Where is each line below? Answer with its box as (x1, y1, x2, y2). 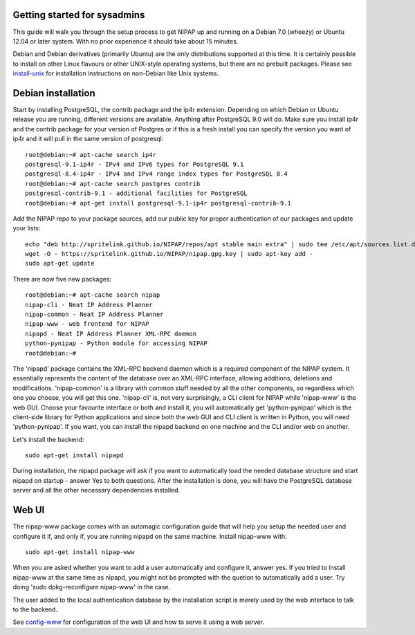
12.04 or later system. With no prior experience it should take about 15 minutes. (12, 37, 239, 45)
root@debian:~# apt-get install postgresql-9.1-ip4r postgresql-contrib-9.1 (25, 199, 292, 207)
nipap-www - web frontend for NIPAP (25, 320, 149, 328)
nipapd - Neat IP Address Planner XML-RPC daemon (25, 329, 197, 338)
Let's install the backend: (12, 435, 84, 443)
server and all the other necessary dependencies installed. (12, 486, 181, 495)
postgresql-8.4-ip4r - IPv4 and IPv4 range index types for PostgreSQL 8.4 (25, 170, 288, 178)
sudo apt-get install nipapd (25, 452, 124, 459)
